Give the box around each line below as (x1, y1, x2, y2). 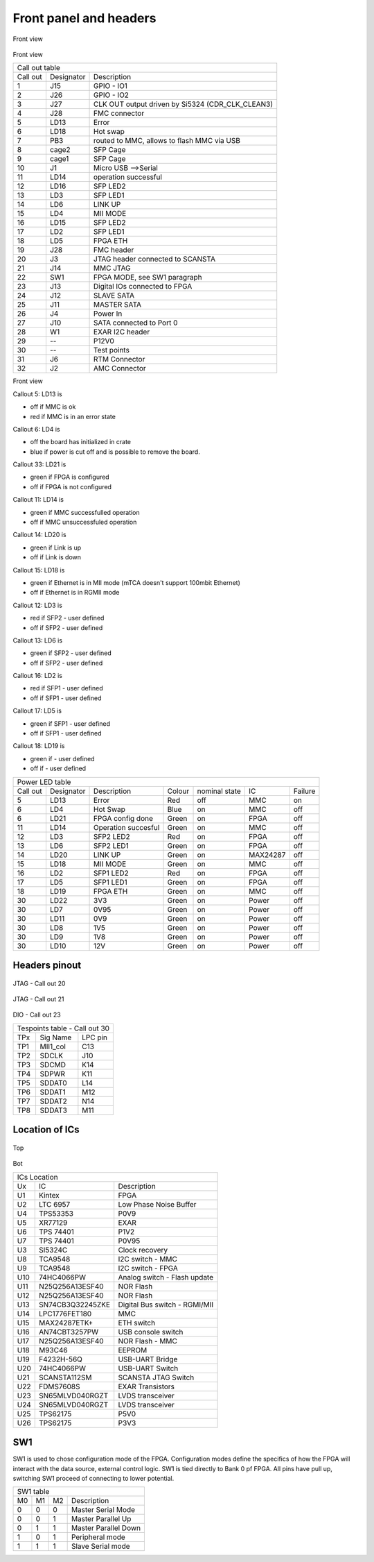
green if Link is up (30, 543, 82, 552)
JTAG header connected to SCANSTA (93, 254, 216, 264)
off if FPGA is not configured (30, 482, 112, 491)
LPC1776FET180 (38, 1309, 92, 1318)
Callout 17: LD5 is (12, 706, 62, 715)
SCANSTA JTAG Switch (118, 1373, 195, 1382)
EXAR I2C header (93, 327, 150, 337)
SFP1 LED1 (93, 877, 127, 887)
